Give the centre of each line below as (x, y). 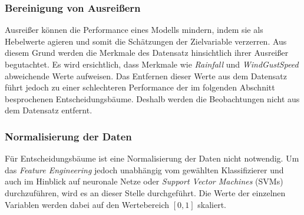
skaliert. (212, 204)
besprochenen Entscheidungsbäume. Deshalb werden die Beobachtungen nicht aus (152, 98)
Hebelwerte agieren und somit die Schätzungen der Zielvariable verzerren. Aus (146, 41)
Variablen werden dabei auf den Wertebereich (87, 204)
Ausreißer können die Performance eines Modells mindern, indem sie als (134, 30)
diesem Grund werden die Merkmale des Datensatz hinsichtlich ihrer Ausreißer (147, 53)
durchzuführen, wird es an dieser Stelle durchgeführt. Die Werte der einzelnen (145, 192)
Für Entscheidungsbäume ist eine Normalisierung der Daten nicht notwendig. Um (152, 158)
